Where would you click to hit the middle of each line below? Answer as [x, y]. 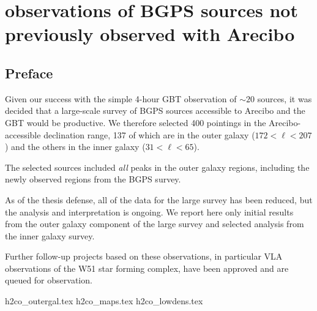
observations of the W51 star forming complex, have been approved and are [147, 268]
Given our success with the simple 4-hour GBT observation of [121, 98]
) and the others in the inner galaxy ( [75, 147]
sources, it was [285, 98]
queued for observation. [49, 280]
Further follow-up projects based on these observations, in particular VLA [144, 256]
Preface [29, 73]
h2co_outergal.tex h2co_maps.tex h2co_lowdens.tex [104, 301]
